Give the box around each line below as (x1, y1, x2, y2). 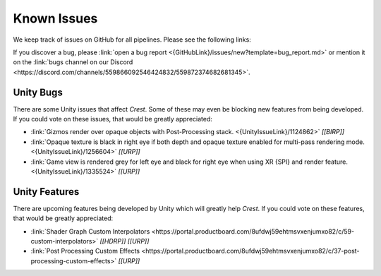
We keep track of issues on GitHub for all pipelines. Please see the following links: (13, 35, 252, 44)
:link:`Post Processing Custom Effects (30, 247, 140, 256)
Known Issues (13, 11, 98, 26)
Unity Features (13, 186, 80, 198)
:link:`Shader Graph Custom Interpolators (30, 227, 150, 236)
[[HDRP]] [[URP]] (99, 237, 150, 246)
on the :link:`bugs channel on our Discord (13, 58, 133, 66)
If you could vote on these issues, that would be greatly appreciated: (13, 115, 213, 124)
